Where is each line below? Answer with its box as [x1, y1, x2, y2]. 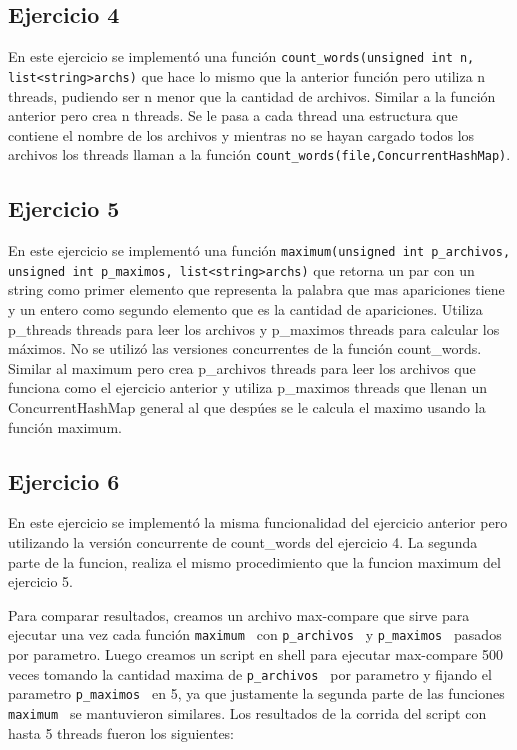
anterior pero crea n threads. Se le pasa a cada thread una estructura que [8, 105, 458, 126]
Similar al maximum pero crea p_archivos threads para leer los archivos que [8, 357, 476, 378]
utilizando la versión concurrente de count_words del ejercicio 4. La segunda [8, 532, 478, 553]
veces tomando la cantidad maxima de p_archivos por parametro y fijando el [8, 663, 492, 684]
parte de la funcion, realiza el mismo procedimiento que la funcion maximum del [8, 551, 501, 572]
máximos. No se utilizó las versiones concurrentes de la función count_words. [8, 338, 482, 359]
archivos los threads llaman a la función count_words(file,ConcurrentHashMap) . [8, 144, 511, 165]
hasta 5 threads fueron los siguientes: [8, 722, 235, 743]
